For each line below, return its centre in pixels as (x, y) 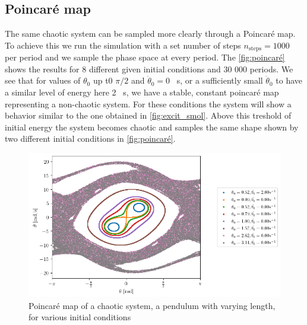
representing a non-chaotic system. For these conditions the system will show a (148, 103)
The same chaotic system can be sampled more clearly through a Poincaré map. (150, 34)
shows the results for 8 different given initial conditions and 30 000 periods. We (149, 68)
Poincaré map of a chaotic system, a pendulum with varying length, (152, 305)
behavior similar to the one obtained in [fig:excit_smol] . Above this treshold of (148, 115)
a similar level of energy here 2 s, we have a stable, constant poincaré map (142, 92)
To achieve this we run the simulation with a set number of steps (123, 45)
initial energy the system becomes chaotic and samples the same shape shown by (152, 127)
